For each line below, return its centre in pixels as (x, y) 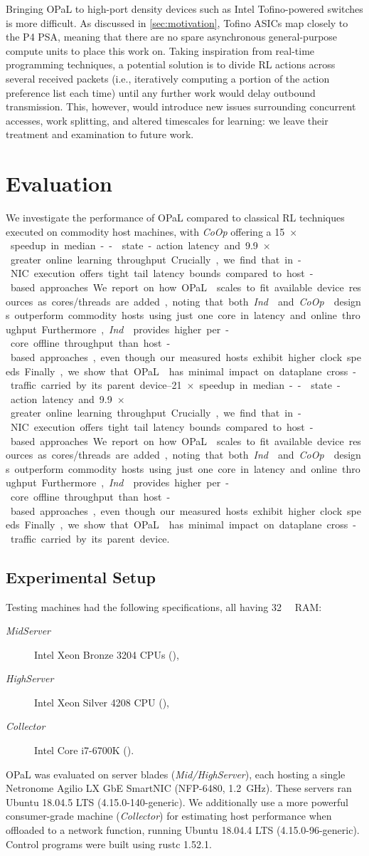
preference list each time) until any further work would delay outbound (161, 92)
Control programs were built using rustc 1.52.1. (109, 844)
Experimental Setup (81, 576)
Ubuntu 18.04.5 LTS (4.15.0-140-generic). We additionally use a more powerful (177, 802)
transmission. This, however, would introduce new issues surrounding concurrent (181, 106)
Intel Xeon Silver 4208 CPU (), (102, 702)
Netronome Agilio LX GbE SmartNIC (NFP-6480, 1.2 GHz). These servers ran (179, 788)
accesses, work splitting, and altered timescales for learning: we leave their (167, 120)
